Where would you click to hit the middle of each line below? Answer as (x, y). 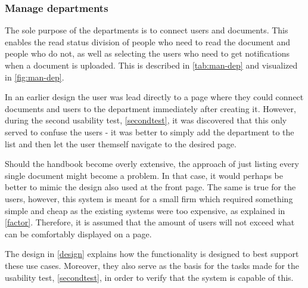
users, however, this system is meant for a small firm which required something (149, 198)
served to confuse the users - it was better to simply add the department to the (150, 131)
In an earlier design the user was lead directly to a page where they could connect (154, 97)
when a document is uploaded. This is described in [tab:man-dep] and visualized (151, 65)
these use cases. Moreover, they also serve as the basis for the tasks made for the (152, 265)
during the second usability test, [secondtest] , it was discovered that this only (146, 120)
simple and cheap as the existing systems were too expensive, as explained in (145, 210)
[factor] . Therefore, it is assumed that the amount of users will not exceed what (150, 222)
